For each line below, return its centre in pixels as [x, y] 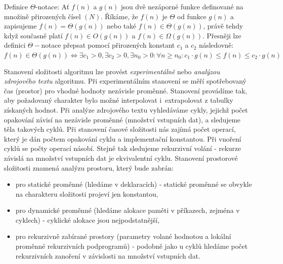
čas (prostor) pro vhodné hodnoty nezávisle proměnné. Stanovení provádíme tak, [126, 90]
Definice [16, 6]
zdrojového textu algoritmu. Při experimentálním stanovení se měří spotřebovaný [125, 81]
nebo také [122, 26]
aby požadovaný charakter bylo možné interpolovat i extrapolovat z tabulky [119, 100]
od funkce [192, 16]
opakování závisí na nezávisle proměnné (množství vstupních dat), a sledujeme [122, 119]
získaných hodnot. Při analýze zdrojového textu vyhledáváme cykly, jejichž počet [126, 109]
